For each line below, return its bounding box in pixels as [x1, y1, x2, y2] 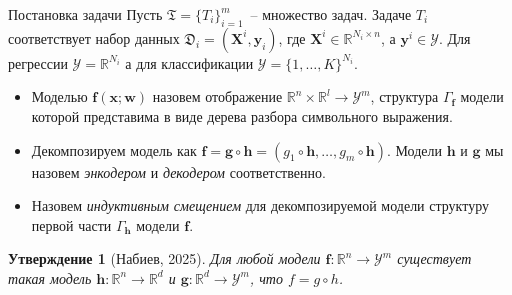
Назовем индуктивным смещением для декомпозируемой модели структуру [31, 195, 489, 216]
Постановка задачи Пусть [8, 4, 163, 24]
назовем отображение [152, 86, 283, 107]
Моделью [31, 86, 88, 107]
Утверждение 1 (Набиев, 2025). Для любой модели [8, 248, 321, 269]
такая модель [8, 267, 92, 288]
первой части [31, 214, 112, 235]
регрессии [8, 52, 68, 73]
